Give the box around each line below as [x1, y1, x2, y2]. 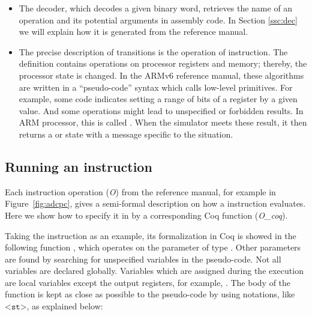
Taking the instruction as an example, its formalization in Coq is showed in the [5, 229, 296, 242]
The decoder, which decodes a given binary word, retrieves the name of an [19, 2, 293, 14]
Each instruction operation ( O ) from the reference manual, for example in [5, 185, 276, 198]
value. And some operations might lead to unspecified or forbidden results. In [19, 104, 304, 117]
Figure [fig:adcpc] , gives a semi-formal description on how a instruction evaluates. [5, 197, 306, 210]
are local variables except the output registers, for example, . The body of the [5, 276, 291, 288]
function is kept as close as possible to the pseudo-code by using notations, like [5, 288, 295, 300]
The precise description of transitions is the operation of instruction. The [19, 45, 288, 58]
